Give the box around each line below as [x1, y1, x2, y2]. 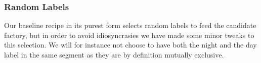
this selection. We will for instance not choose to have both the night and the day [4, 39, 257, 50]
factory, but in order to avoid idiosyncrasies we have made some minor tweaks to [4, 29, 254, 40]
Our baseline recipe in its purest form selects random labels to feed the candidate [4, 20, 256, 30]
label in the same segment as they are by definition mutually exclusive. [4, 49, 224, 59]
